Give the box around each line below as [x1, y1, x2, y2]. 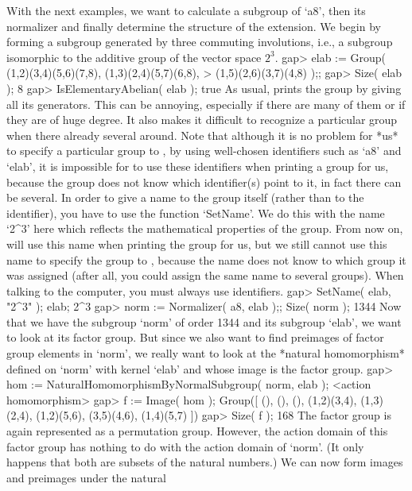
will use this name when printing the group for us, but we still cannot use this [6, 235, 387, 252]
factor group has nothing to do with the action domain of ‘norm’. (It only [6, 438, 364, 454]
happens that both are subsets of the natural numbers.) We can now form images [6, 454, 403, 470]
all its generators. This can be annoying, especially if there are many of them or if [6, 95, 406, 112]
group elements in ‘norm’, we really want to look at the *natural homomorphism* [6, 345, 405, 361]
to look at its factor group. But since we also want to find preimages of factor [6, 329, 384, 346]
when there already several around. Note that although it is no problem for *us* [6, 126, 398, 143]
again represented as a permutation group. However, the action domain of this [6, 423, 388, 439]
